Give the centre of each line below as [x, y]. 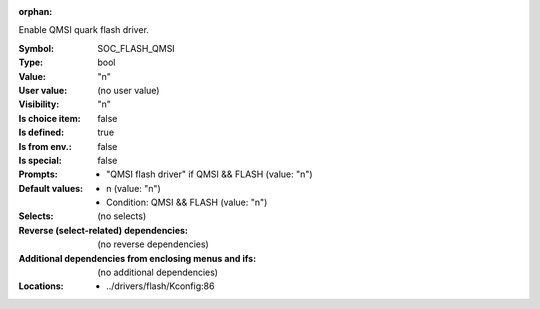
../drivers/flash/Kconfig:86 [160, 286]
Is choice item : [49, 118]
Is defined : [41, 132]
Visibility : [39, 104]
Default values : [51, 188]
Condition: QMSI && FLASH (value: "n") [187, 202]
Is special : [40, 160]
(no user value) [128, 90]
